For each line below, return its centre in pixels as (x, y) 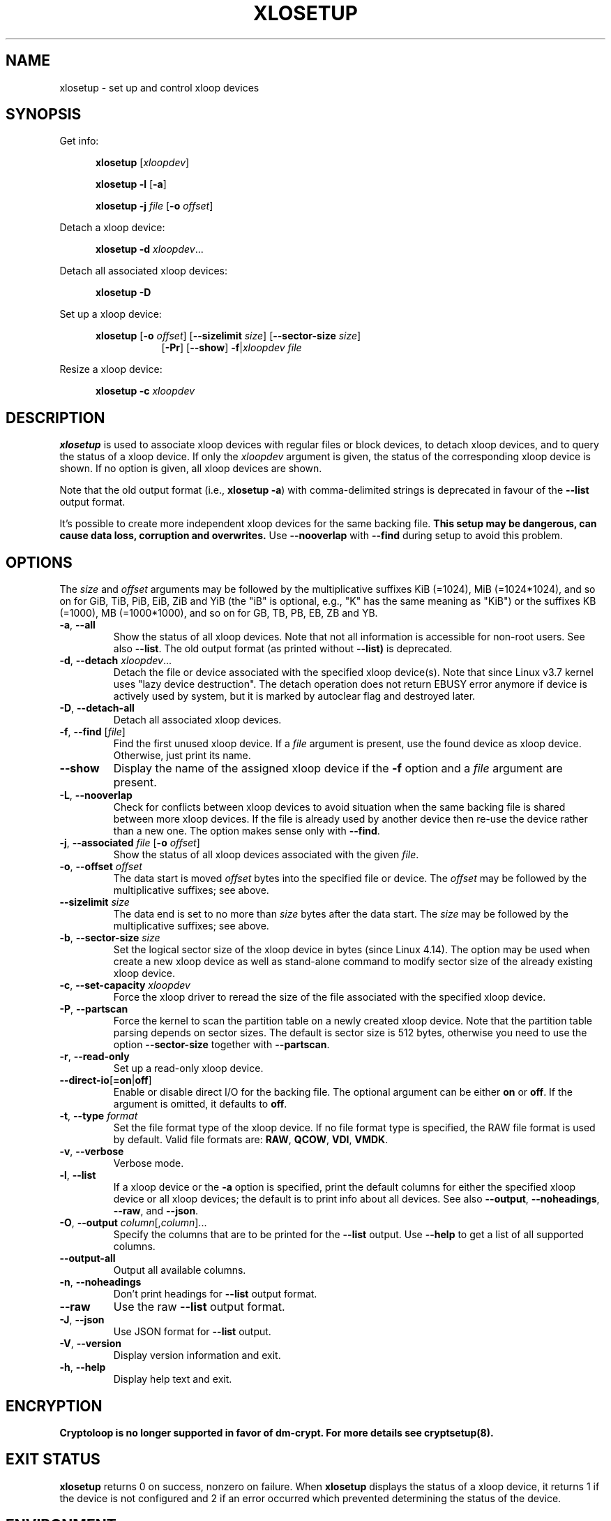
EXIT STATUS (53, 1460)
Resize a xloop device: (111, 369)
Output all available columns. (180, 1270)
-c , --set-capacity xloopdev (125, 985)
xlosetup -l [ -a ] (131, 184)
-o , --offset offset (101, 867)
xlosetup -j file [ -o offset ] (154, 206)
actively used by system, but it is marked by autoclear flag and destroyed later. (294, 696)
